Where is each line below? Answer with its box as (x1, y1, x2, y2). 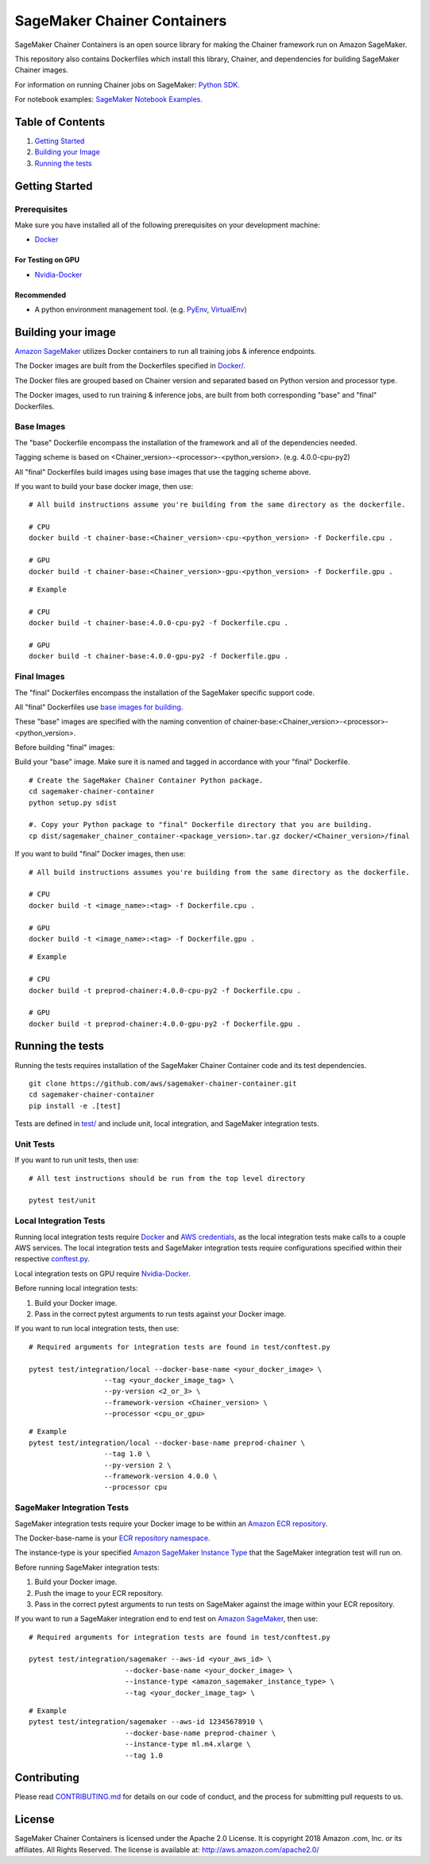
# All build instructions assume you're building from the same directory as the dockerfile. (29, 500, 406, 509)
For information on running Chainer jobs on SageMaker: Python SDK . (14, 80, 240, 89)
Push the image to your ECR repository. (34, 1588, 164, 1598)
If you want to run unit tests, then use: (14, 1155, 139, 1165)
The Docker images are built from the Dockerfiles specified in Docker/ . (14, 361, 246, 371)
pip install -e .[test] (29, 1101, 122, 1110)
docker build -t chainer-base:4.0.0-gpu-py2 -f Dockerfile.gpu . (29, 652, 289, 661)
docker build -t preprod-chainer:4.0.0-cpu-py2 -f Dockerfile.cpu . (29, 986, 301, 995)
